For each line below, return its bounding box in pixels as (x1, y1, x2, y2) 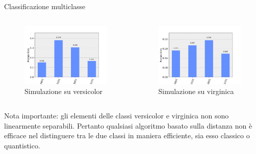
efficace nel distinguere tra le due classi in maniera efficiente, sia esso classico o (4, 130, 250, 141)
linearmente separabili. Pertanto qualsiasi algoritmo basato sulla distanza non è (4, 120, 252, 131)
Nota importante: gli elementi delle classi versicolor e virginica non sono (4, 110, 229, 121)
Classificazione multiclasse (4, 1, 86, 11)
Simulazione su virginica (158, 86, 234, 97)
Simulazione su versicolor (24, 86, 103, 97)
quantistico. (4, 140, 40, 150)
